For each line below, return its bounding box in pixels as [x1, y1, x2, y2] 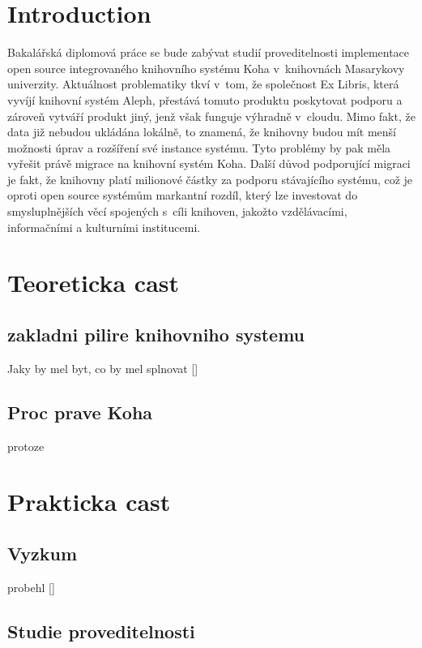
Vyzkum [7, 540, 77, 565]
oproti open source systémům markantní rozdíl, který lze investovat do [7, 187, 358, 204]
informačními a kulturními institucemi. [7, 218, 201, 235]
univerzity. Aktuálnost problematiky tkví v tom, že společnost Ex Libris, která [7, 75, 399, 92]
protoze [7, 437, 45, 454]
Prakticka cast [7, 485, 171, 518]
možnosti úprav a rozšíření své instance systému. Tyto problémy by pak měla [7, 139, 391, 156]
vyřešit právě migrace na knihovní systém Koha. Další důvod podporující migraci [7, 155, 411, 172]
